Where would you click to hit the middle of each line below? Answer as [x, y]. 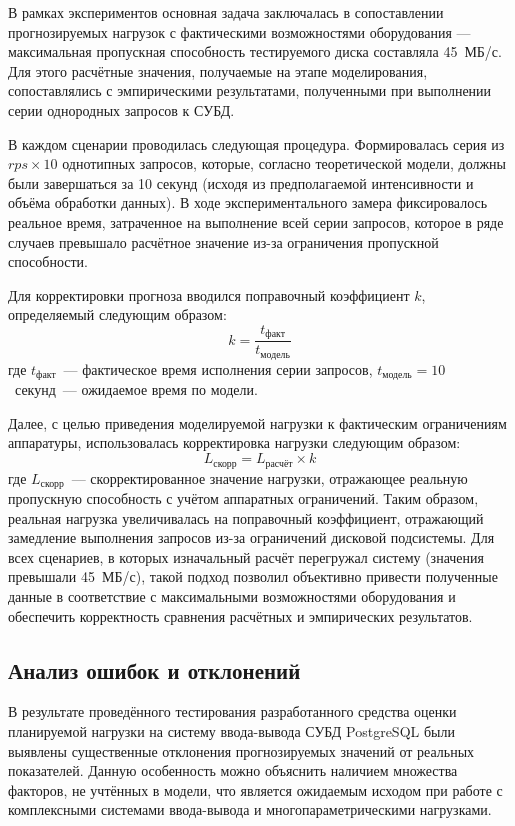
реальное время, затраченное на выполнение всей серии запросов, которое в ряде [256, 221]
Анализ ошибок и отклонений [154, 669]
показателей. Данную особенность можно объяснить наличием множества [233, 770]
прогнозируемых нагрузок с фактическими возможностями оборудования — [239, 31]
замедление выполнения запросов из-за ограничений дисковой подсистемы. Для [251, 537]
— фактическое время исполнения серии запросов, [218, 368]
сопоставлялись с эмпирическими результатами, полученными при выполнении [250, 90]
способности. [48, 261]
